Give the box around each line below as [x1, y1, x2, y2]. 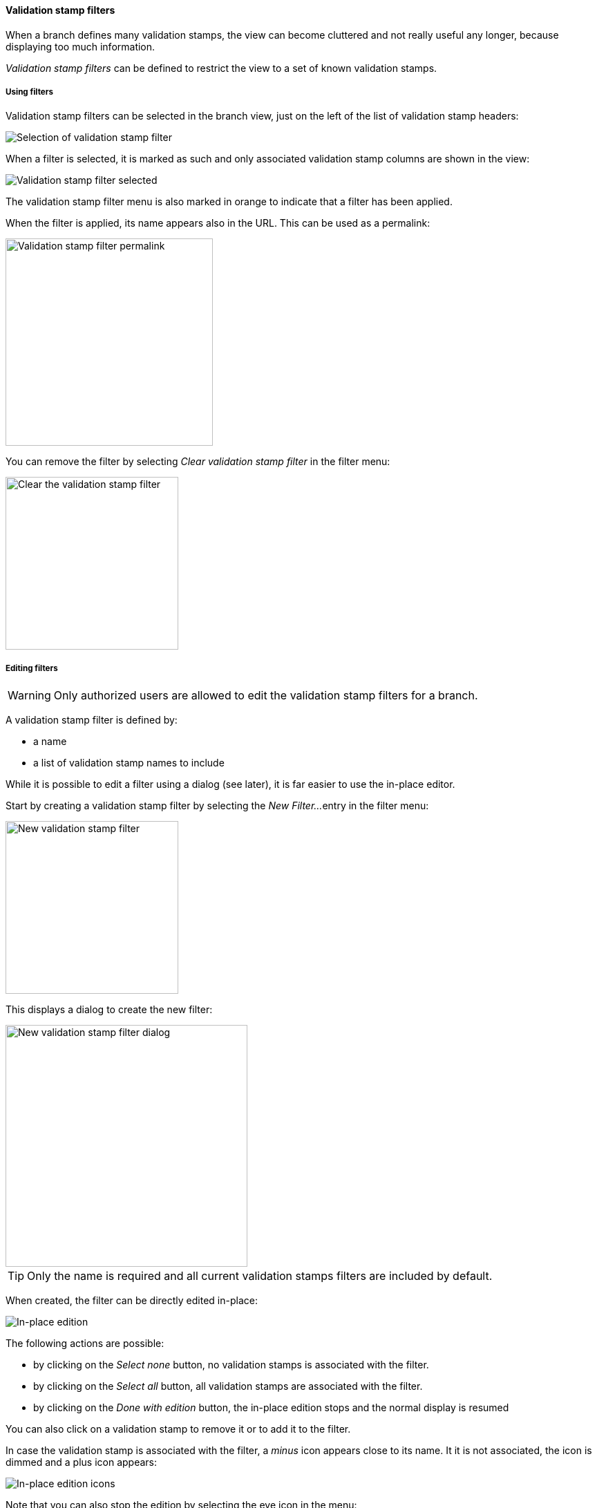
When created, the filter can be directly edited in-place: [6, 1294, 258, 1307]
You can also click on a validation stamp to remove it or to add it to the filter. [6, 1423, 351, 1435]
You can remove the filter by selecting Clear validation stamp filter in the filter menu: [6, 455, 390, 468]
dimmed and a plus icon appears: [6, 1456, 158, 1469]
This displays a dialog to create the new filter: [6, 1003, 213, 1016]
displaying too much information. [6, 40, 155, 53]
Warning [8, 688, 51, 703]
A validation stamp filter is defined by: [6, 714, 178, 726]
